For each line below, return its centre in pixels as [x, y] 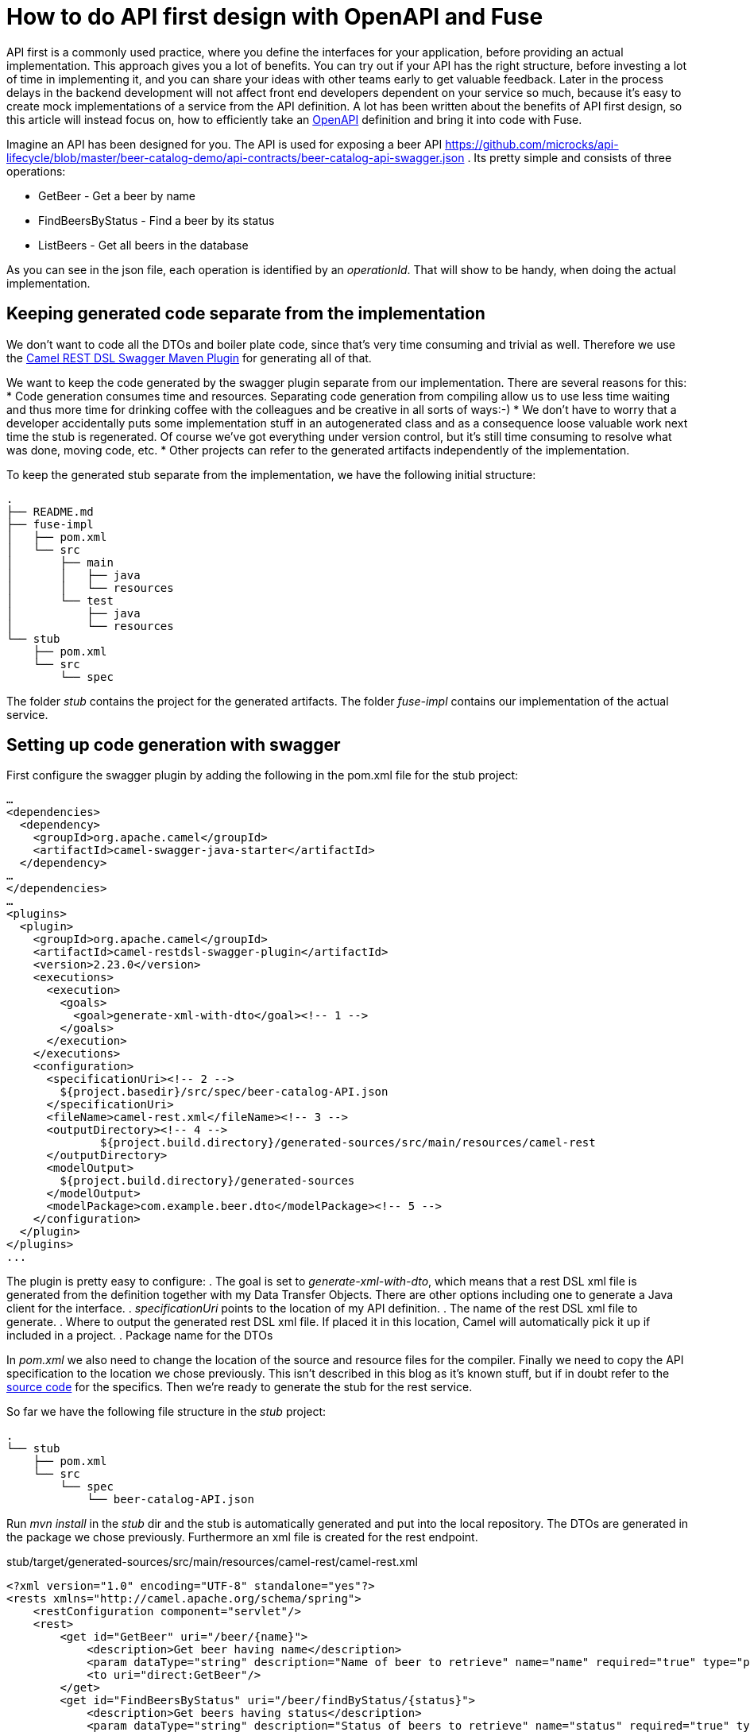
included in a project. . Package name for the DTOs [140, 1336]
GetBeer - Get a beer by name [117, 195]
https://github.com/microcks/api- [532, 144]
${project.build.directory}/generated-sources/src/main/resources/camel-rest [348, 1143]
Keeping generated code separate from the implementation [246, 314]
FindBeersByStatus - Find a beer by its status [157, 220]
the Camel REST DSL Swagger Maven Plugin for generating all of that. [189, 358]
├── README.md [50, 511]
